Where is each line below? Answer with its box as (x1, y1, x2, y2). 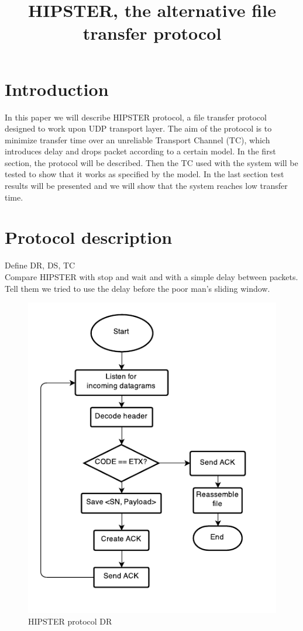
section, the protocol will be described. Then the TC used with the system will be (5, 156, 298, 168)
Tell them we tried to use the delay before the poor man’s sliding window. (5, 282, 270, 294)
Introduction (5, 77, 109, 101)
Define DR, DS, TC (5, 259, 75, 271)
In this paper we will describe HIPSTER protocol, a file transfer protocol (5, 111, 267, 123)
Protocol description (5, 225, 173, 249)
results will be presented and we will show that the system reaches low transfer (5, 180, 288, 192)
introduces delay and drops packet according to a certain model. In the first (5, 145, 276, 157)
